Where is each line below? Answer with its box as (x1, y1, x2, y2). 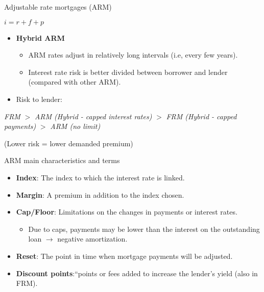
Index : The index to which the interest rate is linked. (16, 172, 185, 182)
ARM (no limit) (50, 121, 101, 131)
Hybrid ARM (16, 32, 65, 43)
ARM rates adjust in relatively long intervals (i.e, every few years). (28, 49, 238, 60)
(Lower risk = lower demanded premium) (4, 138, 133, 148)
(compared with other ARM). (28, 76, 121, 87)
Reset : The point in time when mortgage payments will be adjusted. (16, 250, 233, 261)
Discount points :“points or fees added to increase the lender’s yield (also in (16, 268, 258, 278)
